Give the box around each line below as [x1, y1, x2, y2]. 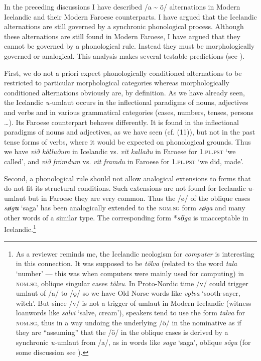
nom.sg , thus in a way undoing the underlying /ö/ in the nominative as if [16, 317, 241, 327]
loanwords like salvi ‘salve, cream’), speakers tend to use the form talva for [16, 307, 245, 318]
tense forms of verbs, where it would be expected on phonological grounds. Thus [4, 136, 251, 147]
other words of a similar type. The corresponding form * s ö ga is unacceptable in [4, 212, 248, 222]
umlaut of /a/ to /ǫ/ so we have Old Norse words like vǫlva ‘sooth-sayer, [16, 288, 240, 298]
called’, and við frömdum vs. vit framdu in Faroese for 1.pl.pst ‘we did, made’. [4, 156, 244, 166]
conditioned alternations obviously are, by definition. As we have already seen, [4, 87, 245, 97]
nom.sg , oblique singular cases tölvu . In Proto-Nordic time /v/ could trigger [16, 278, 248, 288]
